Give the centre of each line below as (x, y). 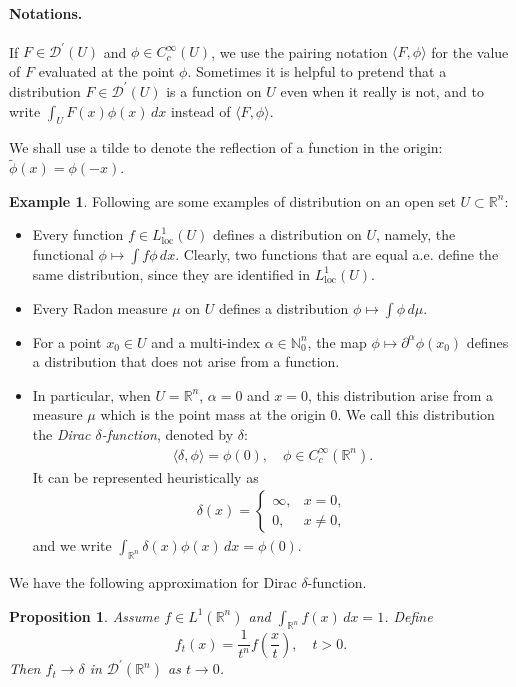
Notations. (46, 12)
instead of (200, 110)
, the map (337, 341)
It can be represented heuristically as (145, 476)
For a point (67, 341)
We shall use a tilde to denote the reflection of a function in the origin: (226, 147)
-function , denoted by (167, 433)
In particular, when (91, 394)
